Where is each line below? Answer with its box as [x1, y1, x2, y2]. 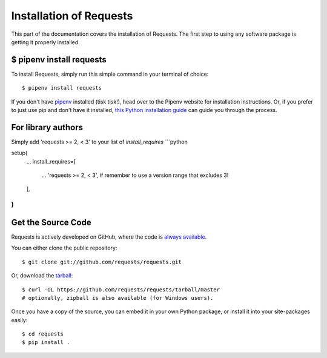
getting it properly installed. [11, 38, 80, 45]
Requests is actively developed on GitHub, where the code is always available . [11, 233, 207, 240]
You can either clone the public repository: [11, 244, 117, 251]
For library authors [11, 122, 83, 133]
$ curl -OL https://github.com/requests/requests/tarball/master [22, 286, 220, 293]
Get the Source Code [11, 217, 91, 227]
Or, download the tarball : [11, 272, 73, 279]
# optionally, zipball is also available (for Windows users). [22, 294, 214, 301]
